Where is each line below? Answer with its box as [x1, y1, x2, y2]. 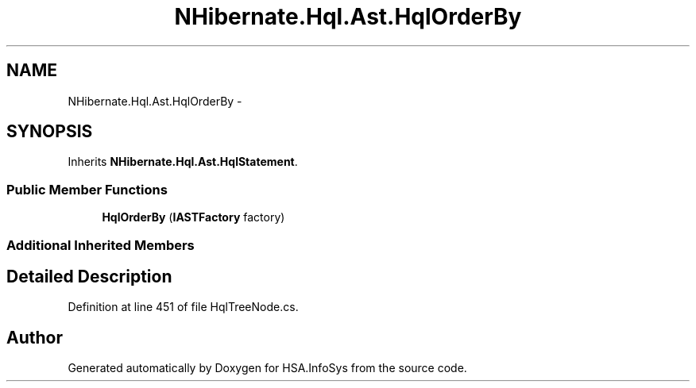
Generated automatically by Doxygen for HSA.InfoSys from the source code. [68, 361, 467, 375]
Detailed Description [6, 266, 172, 286]
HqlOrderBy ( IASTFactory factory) [102, 210, 285, 225]
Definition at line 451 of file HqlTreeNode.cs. [68, 300, 299, 314]
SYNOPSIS [6, 121, 93, 142]
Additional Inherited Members [6, 236, 195, 253]
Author [6, 327, 63, 348]
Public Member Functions [6, 181, 168, 198]
